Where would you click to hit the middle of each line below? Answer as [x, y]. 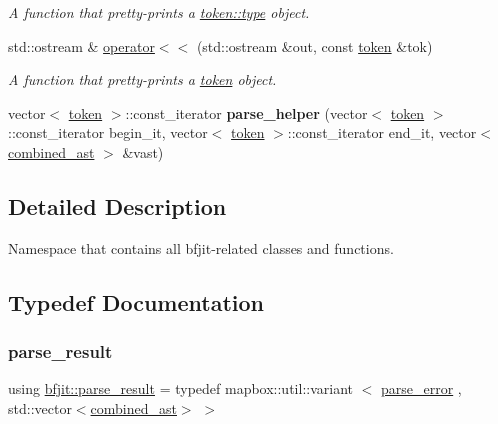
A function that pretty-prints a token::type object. [159, 12]
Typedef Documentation [136, 301]
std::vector [40, 407]
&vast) [143, 151]
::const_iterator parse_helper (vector [246, 112]
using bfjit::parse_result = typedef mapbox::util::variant [180, 388]
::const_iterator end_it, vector [382, 132]
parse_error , [421, 388]
